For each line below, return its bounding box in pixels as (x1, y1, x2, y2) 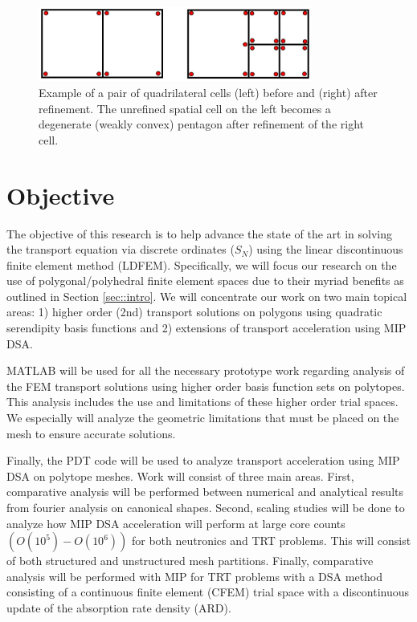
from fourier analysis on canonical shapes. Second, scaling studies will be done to (6, 499, 405, 515)
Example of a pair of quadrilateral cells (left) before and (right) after (39, 84, 378, 100)
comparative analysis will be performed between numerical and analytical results (6, 483, 404, 500)
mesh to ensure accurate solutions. (6, 425, 176, 441)
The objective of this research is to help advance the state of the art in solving (6, 225, 392, 242)
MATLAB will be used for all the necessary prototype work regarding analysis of (6, 362, 405, 379)
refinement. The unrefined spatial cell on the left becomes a (39, 100, 331, 116)
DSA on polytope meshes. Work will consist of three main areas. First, (6, 467, 354, 484)
